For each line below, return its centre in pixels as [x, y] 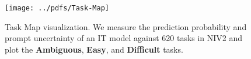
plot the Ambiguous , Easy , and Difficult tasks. [94, 49]
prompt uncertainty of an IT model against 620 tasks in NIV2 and [124, 38]
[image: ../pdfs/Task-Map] [57, 8]
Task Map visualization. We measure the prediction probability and [126, 26]
